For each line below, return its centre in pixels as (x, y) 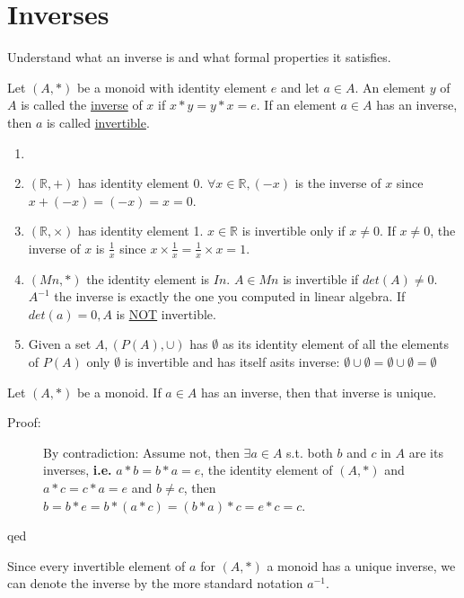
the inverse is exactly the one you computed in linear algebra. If (230, 296)
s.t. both (310, 452)
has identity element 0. (141, 183)
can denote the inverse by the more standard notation (155, 583)
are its (426, 452)
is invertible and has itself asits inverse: (232, 362)
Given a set (60, 344)
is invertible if (321, 278)
